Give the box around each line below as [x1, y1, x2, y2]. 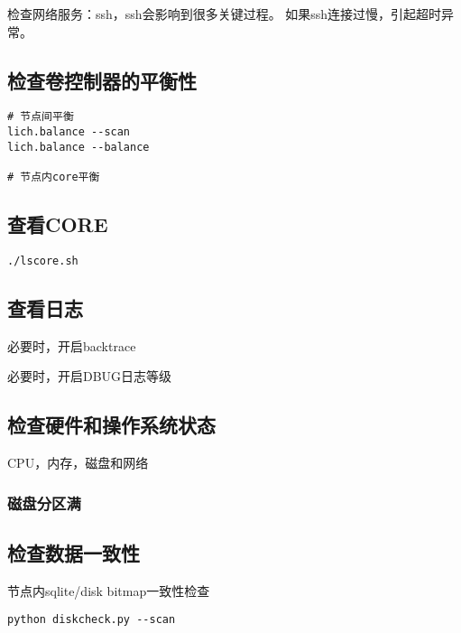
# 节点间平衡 [7, 110, 74, 124]
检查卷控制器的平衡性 [7, 66, 197, 94]
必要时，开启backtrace [7, 336, 136, 355]
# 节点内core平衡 [7, 171, 100, 184]
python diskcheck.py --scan [7, 613, 176, 627]
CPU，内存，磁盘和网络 [7, 453, 149, 472]
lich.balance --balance [7, 140, 150, 154]
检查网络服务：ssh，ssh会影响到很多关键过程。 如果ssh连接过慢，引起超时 [7, 5, 442, 23]
